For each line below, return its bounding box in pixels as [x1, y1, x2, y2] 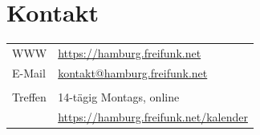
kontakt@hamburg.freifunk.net [58, 64, 208, 81]
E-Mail [12, 64, 46, 81]
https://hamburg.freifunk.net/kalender [58, 108, 248, 125]
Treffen [12, 88, 47, 105]
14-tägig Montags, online [58, 88, 180, 105]
